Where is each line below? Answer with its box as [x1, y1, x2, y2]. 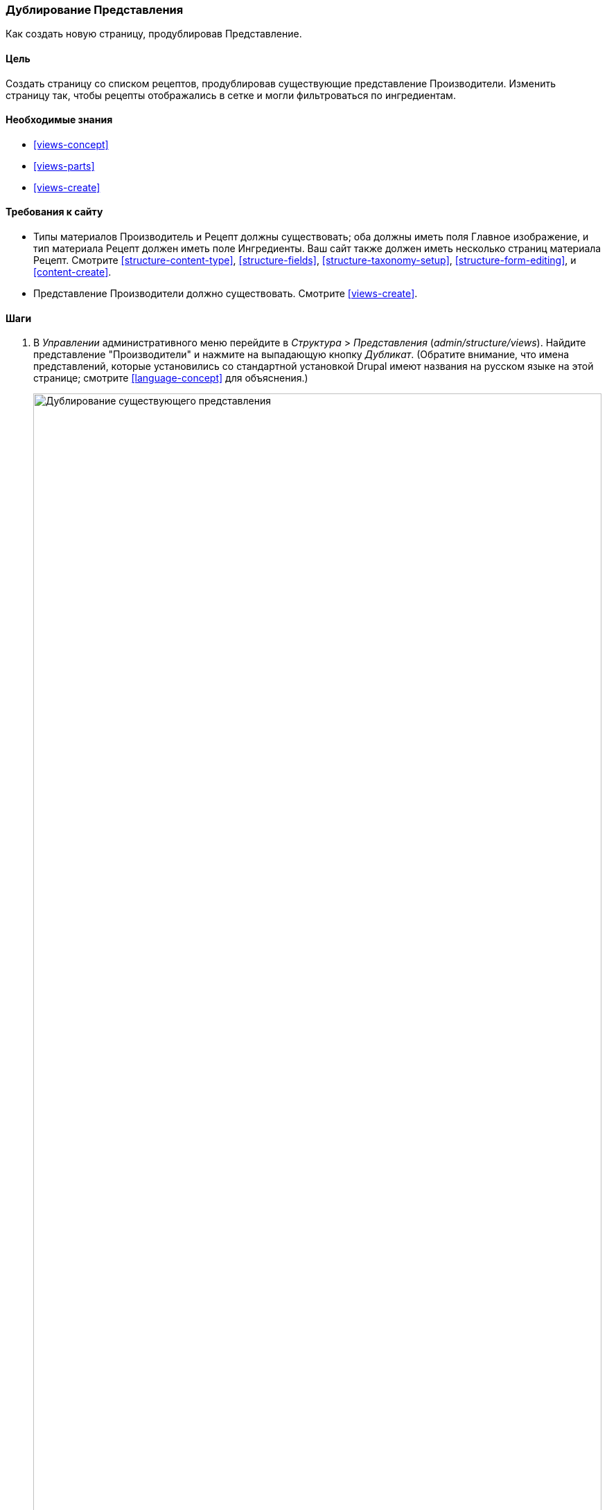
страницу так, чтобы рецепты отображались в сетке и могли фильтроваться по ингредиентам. [6, 89, 456, 101]
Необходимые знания [6, 114, 113, 126]
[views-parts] [33, 159, 95, 172]
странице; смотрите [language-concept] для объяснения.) [33, 372, 308, 384]
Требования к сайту [6, 206, 103, 218]
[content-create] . [33, 266, 112, 278]
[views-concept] [33, 138, 109, 150]
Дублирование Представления [6, 3, 184, 17]
